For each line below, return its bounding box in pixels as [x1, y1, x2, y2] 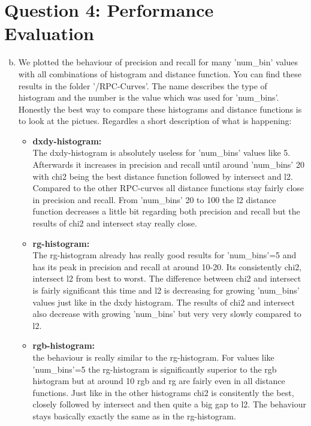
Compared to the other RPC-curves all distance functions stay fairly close [32, 182, 304, 194]
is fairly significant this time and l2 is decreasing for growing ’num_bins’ [32, 284, 300, 296]
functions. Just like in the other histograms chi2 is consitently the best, [32, 386, 294, 398]
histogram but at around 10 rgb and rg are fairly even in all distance [32, 374, 285, 387]
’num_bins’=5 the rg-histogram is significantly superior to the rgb [32, 362, 277, 375]
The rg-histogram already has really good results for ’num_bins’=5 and [32, 249, 297, 261]
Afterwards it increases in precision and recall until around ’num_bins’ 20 [32, 158, 304, 171]
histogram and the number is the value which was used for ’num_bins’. [18, 91, 279, 104]
